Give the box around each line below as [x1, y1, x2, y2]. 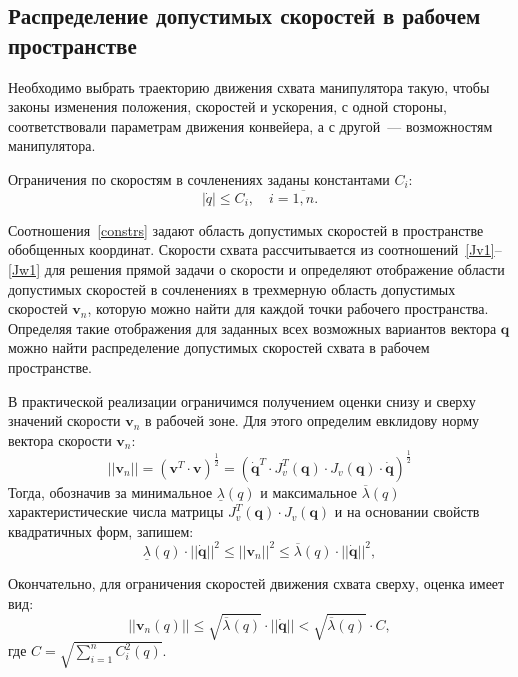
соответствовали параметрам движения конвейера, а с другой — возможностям [8, 115, 493, 136]
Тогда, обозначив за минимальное [8, 481, 213, 502]
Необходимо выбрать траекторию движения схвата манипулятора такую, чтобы [8, 76, 490, 97]
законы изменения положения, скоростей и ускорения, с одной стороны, [8, 96, 447, 117]
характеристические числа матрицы [8, 501, 224, 522]
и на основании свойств [334, 501, 480, 522]
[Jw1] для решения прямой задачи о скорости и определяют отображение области [8, 258, 505, 279]
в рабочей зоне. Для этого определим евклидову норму [145, 410, 480, 431]
